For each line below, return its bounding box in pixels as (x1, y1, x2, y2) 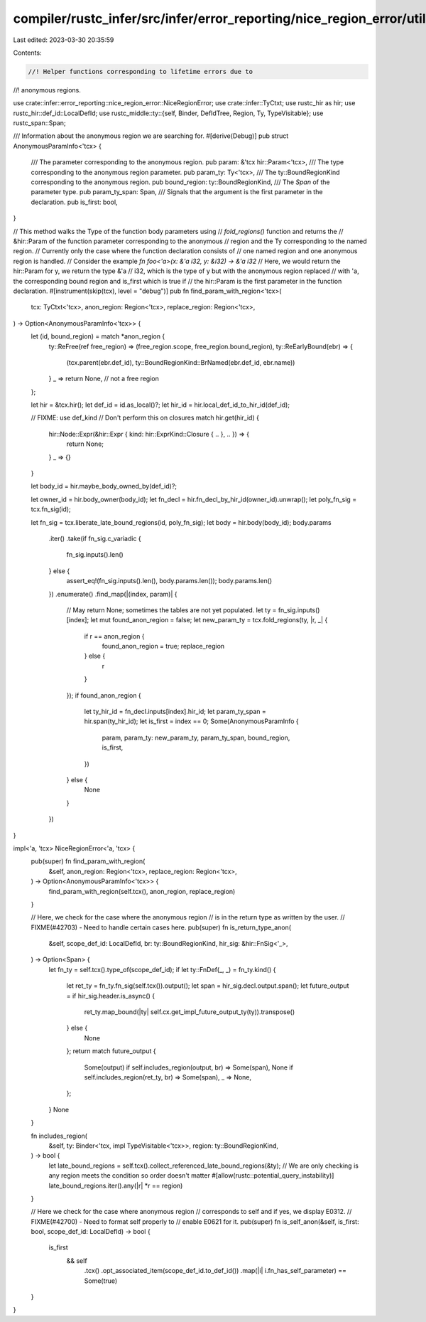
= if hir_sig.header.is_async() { (66, 991, 155, 1000)
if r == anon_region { (84, 631, 145, 640)
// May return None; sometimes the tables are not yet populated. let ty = (66, 605, 277, 614)
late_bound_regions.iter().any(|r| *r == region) (48, 1181, 183, 1190)
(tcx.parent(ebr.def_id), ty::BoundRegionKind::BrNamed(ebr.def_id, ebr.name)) (66, 358, 295, 366)
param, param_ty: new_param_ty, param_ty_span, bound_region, (102, 733, 290, 742)
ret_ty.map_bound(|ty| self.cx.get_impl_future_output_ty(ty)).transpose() (84, 1008, 295, 1016)
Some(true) (84, 1276, 118, 1285)
